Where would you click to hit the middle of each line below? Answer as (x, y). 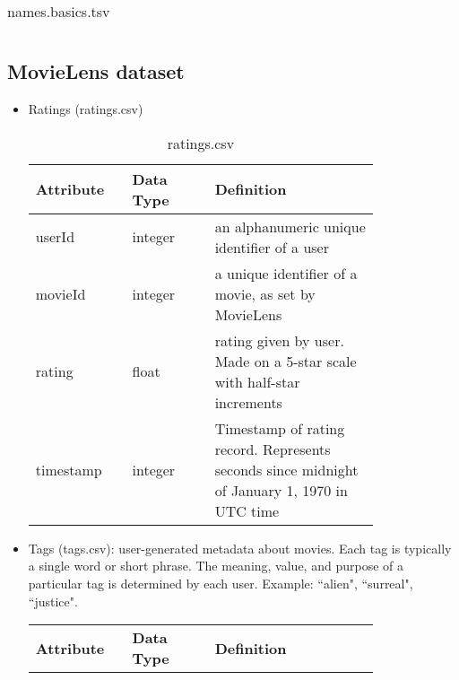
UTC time (247, 510)
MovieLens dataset (96, 71)
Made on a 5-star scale (286, 361)
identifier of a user (272, 247)
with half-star (257, 381)
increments (248, 402)
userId (55, 237)
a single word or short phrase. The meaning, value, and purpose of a (216, 566)
